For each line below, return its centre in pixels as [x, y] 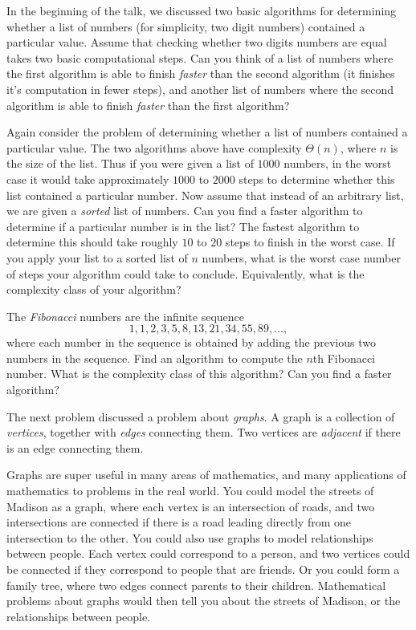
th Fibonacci [344, 358]
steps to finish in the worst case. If [310, 242]
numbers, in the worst [338, 163]
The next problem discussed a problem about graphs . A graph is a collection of [201, 416]
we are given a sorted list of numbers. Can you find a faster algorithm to [185, 211]
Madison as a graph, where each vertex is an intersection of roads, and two [191, 506]
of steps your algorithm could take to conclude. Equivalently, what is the [186, 273]
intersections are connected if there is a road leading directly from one [179, 522]
